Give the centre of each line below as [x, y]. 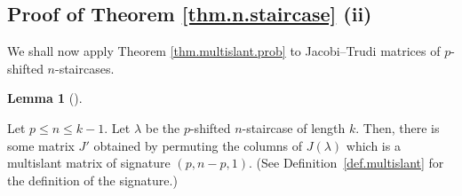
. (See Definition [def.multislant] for [346, 163]
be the [163, 127]
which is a [373, 145]
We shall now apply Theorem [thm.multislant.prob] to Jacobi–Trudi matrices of [224, 51]
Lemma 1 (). [45, 98]
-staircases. [85, 68]
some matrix [41, 145]
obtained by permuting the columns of [198, 145]
